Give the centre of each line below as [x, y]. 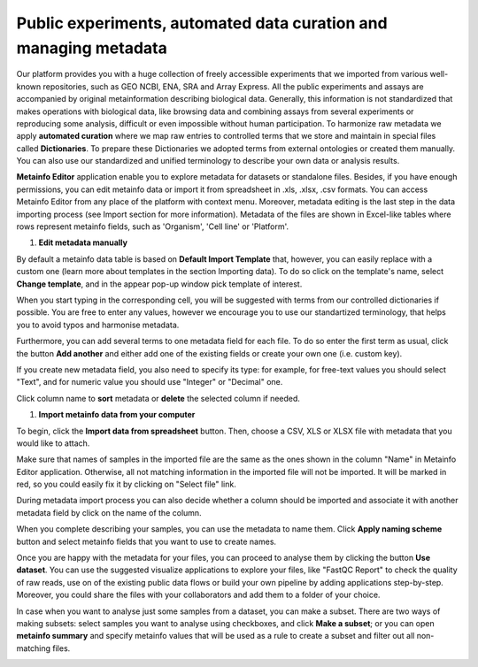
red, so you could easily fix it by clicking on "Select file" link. [126, 484]
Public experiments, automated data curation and [202, 23]
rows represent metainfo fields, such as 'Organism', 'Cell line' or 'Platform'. [153, 226]
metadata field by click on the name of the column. [109, 512]
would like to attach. [53, 443]
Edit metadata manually [83, 242]
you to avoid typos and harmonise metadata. [98, 325]
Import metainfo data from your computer [117, 415]
